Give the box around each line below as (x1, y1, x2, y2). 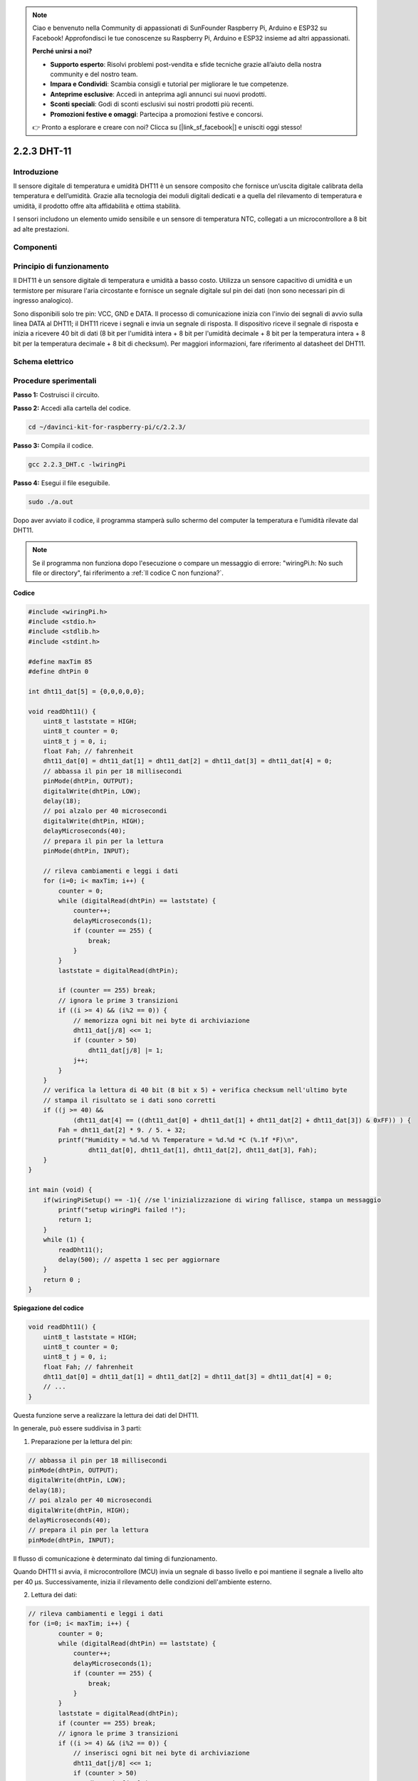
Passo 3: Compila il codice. (13, 441, 94, 450)
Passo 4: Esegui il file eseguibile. (13, 478, 110, 487)
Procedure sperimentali (13, 376, 97, 385)
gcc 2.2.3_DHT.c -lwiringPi (28, 460, 126, 468)
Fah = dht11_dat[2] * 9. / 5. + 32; (58, 1126, 187, 1134)
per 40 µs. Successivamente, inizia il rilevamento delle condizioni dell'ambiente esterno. (13, 1577, 272, 1586)
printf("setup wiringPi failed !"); (58, 1206, 187, 1214)
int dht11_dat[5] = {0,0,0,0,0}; (28, 687, 145, 695)
